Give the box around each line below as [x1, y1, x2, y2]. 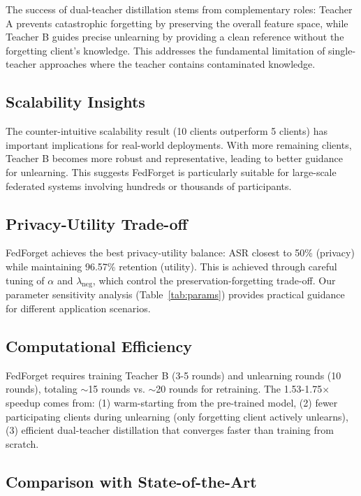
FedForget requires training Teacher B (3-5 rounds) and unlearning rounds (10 [6, 367, 341, 382]
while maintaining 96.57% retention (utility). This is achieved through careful [6, 258, 337, 273]
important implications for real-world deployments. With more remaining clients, [6, 137, 352, 152]
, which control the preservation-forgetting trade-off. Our [92, 272, 336, 287]
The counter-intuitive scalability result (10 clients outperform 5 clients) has [6, 124, 327, 138]
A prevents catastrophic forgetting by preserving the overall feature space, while [6, 15, 348, 30]
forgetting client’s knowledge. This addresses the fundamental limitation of [6, 43, 325, 57]
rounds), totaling [6, 381, 78, 396]
